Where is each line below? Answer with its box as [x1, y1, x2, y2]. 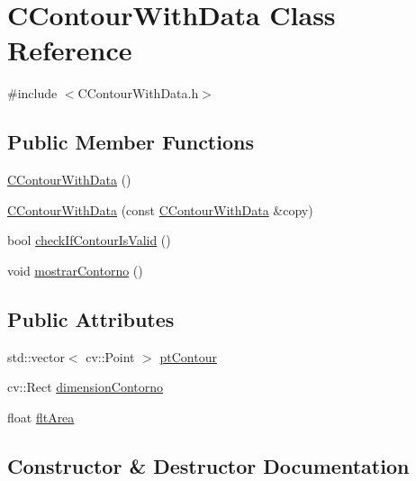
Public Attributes [7, 304, 175, 332]
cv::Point [86, 347, 135, 366]
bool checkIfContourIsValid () [7, 231, 171, 250]
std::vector [7, 347, 65, 366]
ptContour [159, 347, 217, 366]
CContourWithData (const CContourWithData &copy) [7, 200, 313, 219]
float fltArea [7, 407, 75, 426]
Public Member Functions [7, 128, 254, 156]
